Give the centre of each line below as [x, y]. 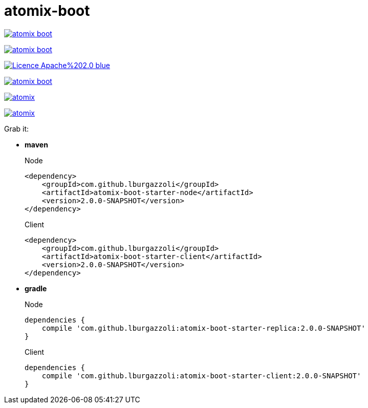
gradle [36, 288]
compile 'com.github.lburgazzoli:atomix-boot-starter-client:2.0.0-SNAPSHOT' [201, 375]
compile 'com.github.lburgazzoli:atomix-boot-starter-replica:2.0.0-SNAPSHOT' [203, 328]
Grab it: [17, 128]
